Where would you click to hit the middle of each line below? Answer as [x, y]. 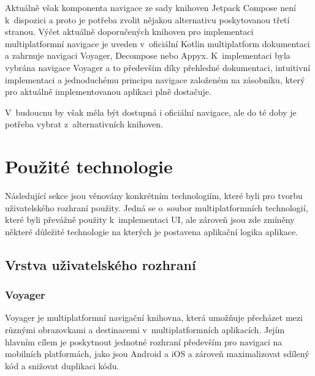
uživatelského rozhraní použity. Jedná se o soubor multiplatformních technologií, [157, 207]
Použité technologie [89, 166]
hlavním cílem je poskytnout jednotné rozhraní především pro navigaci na [144, 341]
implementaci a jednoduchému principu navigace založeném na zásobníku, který [155, 79]
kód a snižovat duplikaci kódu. [62, 365]
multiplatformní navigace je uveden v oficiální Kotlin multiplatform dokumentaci [157, 43]
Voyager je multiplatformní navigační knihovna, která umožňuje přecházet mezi [154, 318]
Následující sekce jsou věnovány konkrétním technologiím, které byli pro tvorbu [154, 196]
